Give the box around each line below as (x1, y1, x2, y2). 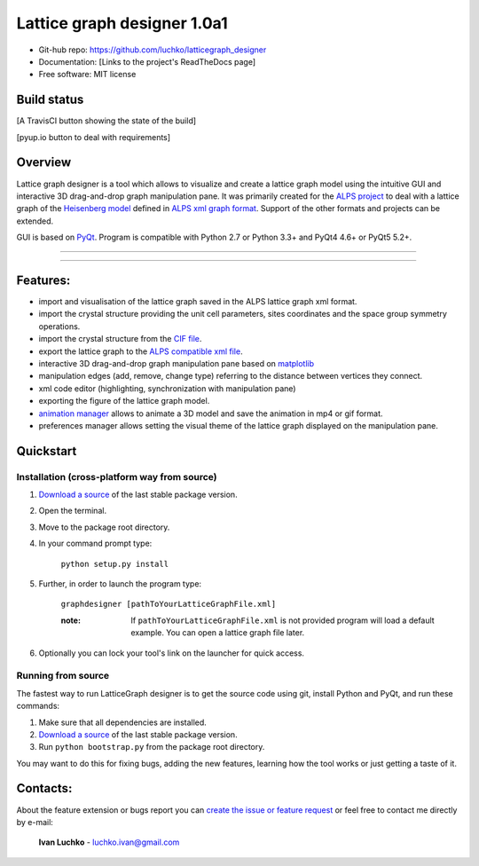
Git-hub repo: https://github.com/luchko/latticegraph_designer (38, 44, 267, 55)
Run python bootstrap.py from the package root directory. (38, 742, 265, 752)
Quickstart (16, 444, 77, 459)
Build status (16, 92, 84, 107)
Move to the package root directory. (38, 522, 170, 532)
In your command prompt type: (38, 538, 153, 549)
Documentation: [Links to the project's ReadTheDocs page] (38, 56, 256, 67)
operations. (38, 320, 81, 332)
